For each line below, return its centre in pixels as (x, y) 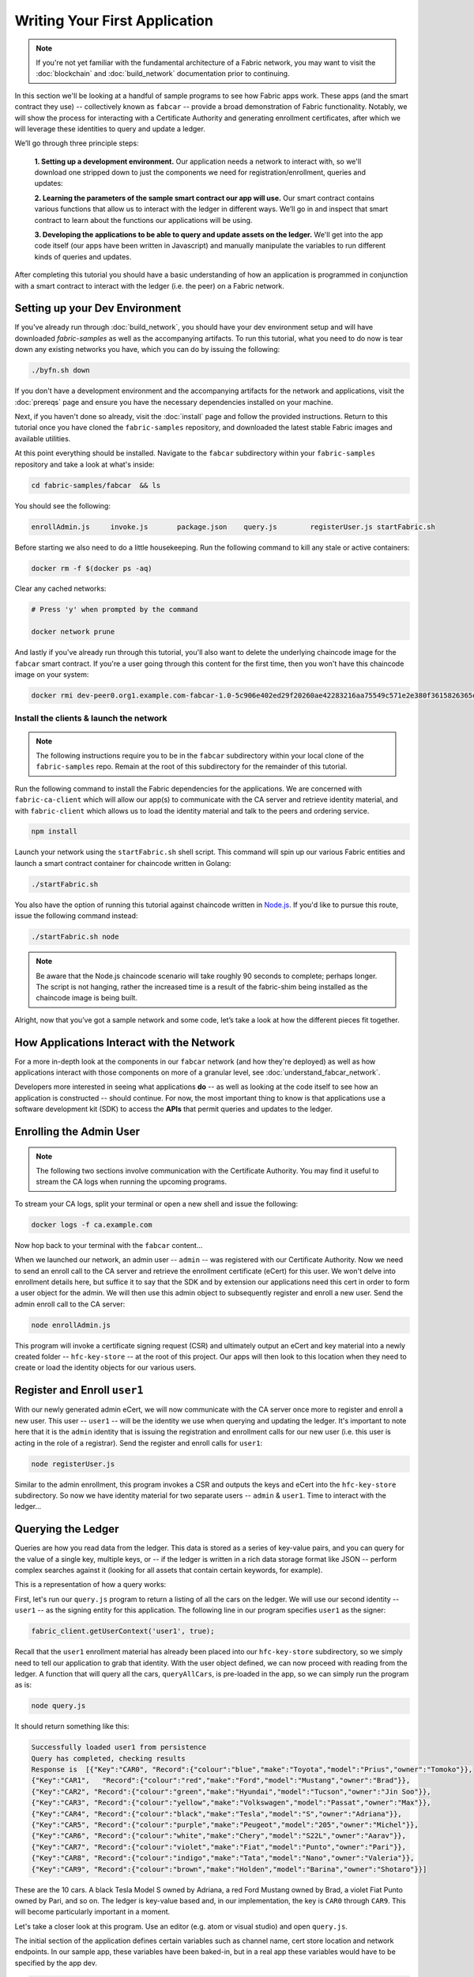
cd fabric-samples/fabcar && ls (96, 485)
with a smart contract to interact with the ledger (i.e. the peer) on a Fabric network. (149, 285)
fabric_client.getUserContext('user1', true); (123, 1631)
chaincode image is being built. (87, 998)
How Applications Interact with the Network (125, 1043)
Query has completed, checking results (108, 1758)
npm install (55, 832)
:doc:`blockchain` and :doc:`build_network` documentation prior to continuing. (163, 74)
